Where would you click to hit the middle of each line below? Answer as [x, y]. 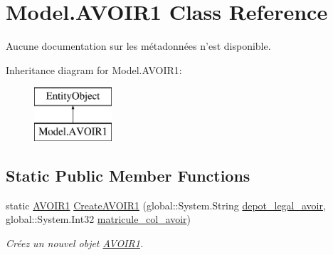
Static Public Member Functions [128, 175]
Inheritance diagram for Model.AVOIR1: [94, 69]
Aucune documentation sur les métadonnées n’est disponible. [138, 46]
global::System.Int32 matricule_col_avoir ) [98, 219]
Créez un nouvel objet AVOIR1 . [75, 243]
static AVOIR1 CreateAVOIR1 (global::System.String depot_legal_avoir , [166, 205]
